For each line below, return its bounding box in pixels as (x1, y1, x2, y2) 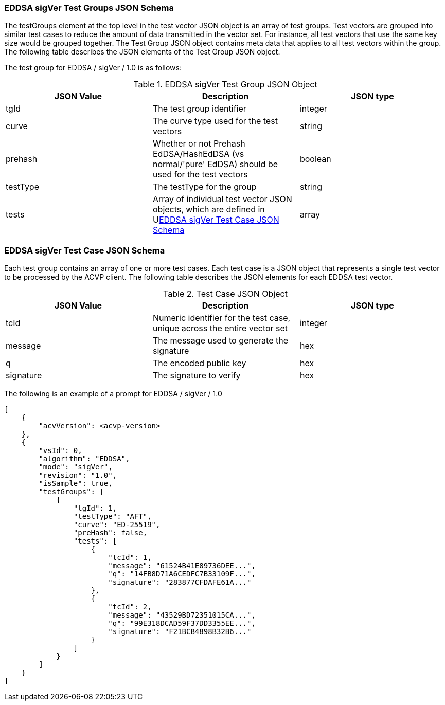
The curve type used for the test (152, 116, 278, 126)
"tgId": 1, (73, 504, 117, 513)
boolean (299, 154, 331, 165)
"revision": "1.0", (39, 471, 117, 480)
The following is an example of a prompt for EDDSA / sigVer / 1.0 (4, 389, 222, 399)
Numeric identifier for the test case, (152, 313, 291, 323)
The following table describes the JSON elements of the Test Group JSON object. (4, 47, 280, 57)
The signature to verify (152, 370, 241, 381)
